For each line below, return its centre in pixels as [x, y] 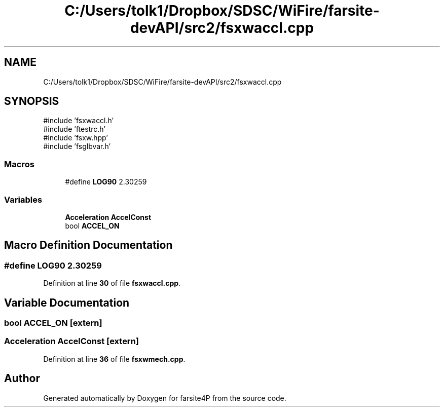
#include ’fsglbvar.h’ [77, 146]
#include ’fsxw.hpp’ [76, 138]
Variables [23, 199]
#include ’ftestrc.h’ [74, 129]
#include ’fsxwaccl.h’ [79, 121]
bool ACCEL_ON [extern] [53, 323]
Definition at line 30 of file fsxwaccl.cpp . [112, 283]
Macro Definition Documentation [88, 245]
